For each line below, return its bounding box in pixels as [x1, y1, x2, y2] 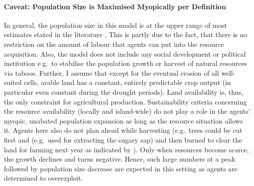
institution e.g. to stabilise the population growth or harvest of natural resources [4, 58, 247, 68]
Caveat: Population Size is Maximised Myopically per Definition [4, 1, 226, 11]
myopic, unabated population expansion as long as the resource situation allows [4, 115, 243, 125]
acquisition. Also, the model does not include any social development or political [4, 48, 246, 59]
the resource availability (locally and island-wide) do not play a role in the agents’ [4, 106, 251, 116]
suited [4, 77, 22, 87]
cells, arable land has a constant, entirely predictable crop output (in [24, 77, 231, 87]
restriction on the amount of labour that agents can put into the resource [4, 39, 224, 49]
